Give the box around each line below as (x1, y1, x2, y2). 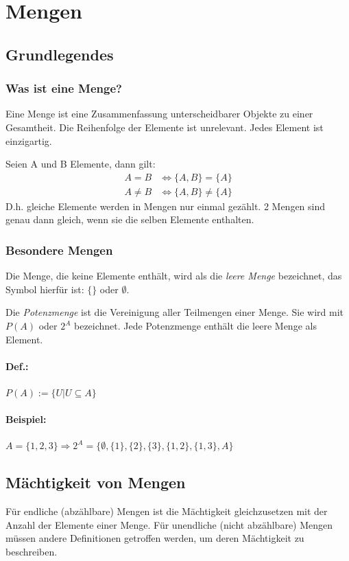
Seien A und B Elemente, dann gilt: (5, 157, 156, 171)
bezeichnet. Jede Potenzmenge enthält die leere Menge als (73, 319, 317, 332)
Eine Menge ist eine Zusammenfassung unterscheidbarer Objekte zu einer (5, 106, 313, 121)
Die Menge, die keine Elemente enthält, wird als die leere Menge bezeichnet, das (5, 268, 342, 283)
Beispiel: (5, 412, 47, 426)
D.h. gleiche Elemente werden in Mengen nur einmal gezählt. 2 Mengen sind (5, 198, 326, 213)
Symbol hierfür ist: (5, 282, 84, 296)
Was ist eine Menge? (5, 80, 122, 97)
